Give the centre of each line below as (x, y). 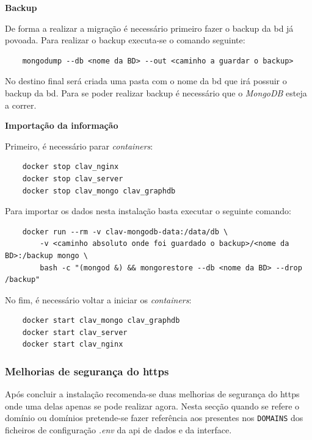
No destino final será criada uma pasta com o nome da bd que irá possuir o (146, 81)
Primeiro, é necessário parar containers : (79, 146)
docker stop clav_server (73, 179)
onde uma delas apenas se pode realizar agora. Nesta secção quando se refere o (152, 406)
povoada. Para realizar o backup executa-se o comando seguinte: (125, 40)
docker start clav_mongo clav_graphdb (101, 321)
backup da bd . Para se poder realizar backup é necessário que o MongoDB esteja (156, 92)
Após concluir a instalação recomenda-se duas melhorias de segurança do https (152, 394)
